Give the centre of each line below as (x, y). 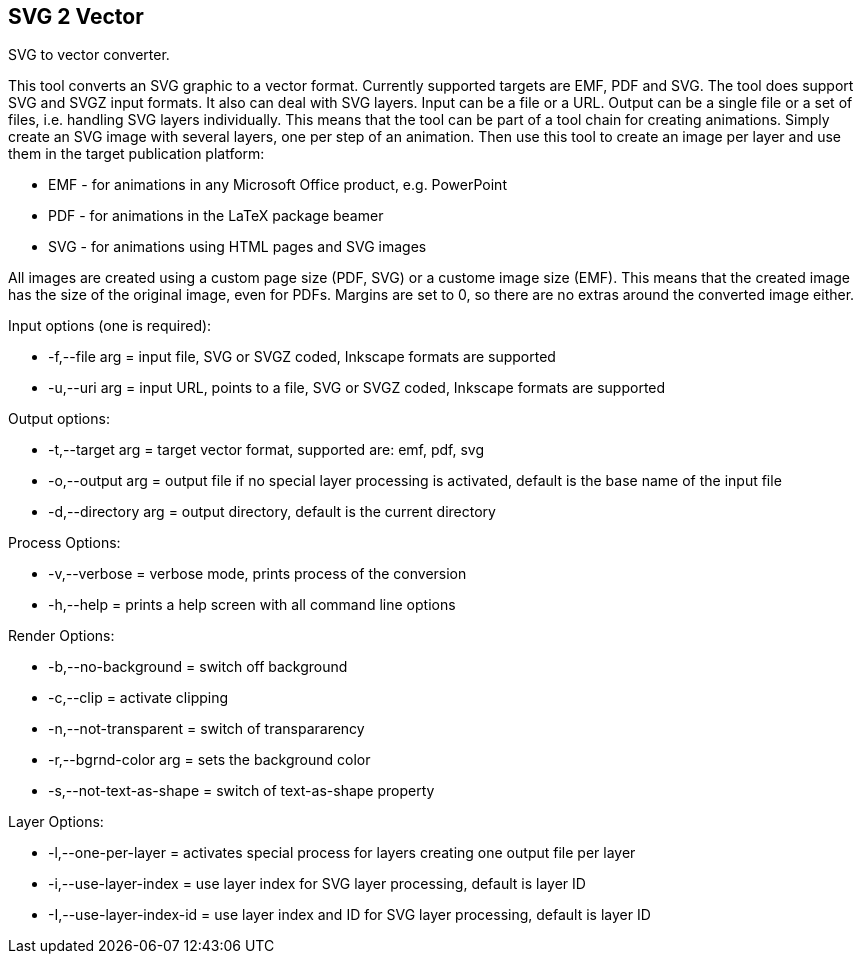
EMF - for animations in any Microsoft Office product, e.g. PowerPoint (277, 185)
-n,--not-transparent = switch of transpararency (206, 729)
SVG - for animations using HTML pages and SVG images (237, 247)
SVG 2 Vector (76, 16)
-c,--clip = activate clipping (138, 698)
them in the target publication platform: (136, 154)
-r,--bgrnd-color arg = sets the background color (209, 760)
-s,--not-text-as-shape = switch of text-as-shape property (241, 791)
